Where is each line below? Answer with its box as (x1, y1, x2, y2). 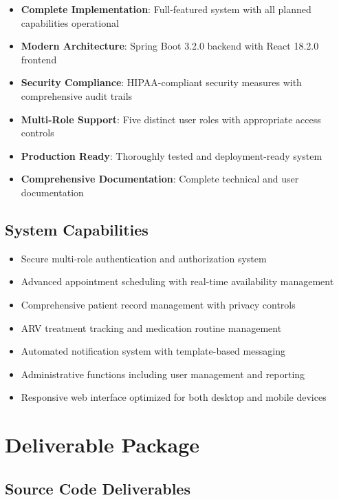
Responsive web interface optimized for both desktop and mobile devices (21, 390, 327, 404)
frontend (21, 52, 57, 66)
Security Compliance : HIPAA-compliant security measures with (21, 75, 302, 90)
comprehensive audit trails (21, 88, 133, 103)
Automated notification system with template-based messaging (21, 344, 285, 358)
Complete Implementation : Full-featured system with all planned (21, 2, 311, 16)
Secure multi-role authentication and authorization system (21, 251, 267, 265)
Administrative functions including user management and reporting (21, 366, 305, 381)
